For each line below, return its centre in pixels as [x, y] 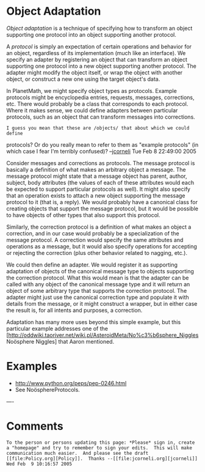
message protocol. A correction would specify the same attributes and [95, 240]
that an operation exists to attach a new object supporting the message [96, 195]
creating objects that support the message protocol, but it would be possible [102, 208]
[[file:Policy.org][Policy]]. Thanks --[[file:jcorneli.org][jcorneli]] [102, 459]
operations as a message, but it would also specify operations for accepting [102, 246]
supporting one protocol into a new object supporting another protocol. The [101, 66]
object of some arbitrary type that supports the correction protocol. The [97, 290]
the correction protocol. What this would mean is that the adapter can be [98, 278]
